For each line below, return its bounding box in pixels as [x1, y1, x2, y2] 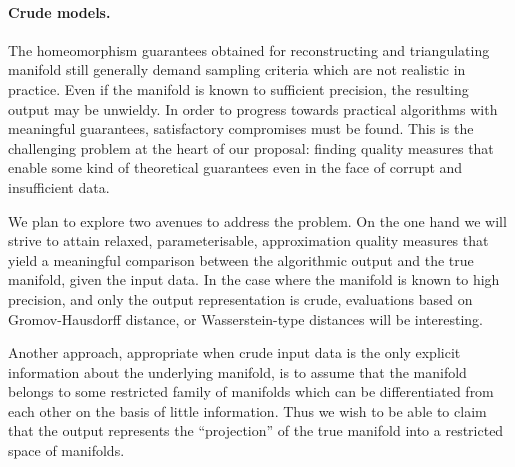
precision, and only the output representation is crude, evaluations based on [8, 288, 473, 309]
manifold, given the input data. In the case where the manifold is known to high [8, 269, 500, 290]
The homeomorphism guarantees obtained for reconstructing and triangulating [8, 39, 490, 60]
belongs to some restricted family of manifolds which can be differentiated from [8, 381, 494, 402]
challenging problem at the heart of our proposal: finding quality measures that [8, 137, 494, 158]
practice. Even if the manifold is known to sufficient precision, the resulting [8, 78, 469, 99]
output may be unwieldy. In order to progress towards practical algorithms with [8, 98, 498, 119]
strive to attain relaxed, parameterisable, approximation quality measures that [8, 230, 489, 251]
